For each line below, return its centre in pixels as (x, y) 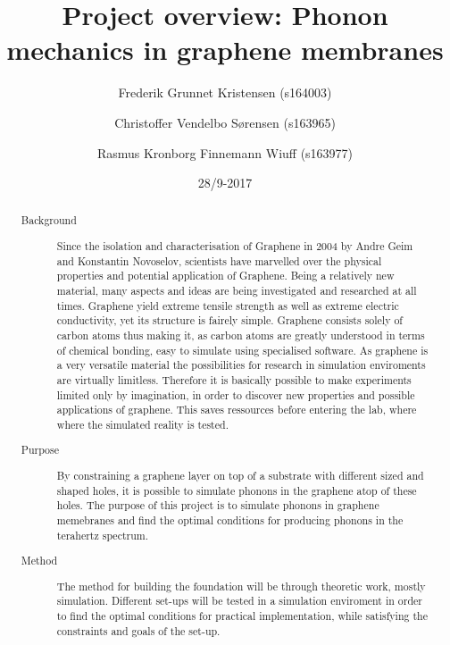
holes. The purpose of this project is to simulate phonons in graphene (218, 505)
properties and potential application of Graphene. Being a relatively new (225, 276)
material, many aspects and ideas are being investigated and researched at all (237, 290)
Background (49, 220)
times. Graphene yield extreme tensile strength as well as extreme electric (228, 305)
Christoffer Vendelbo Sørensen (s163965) (225, 122)
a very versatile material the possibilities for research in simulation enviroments (241, 365)
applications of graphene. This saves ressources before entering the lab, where (237, 410)
